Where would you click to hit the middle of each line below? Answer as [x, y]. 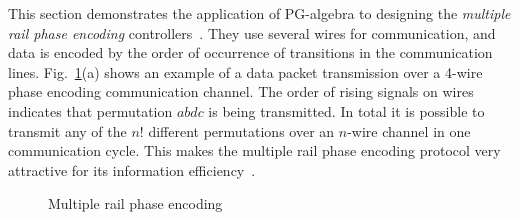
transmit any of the [67, 130]
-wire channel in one [409, 130]
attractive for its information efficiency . [132, 169]
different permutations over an [241, 130]
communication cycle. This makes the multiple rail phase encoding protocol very [254, 150]
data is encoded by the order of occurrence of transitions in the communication [250, 52]
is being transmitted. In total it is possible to [346, 110]
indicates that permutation [90, 110]
